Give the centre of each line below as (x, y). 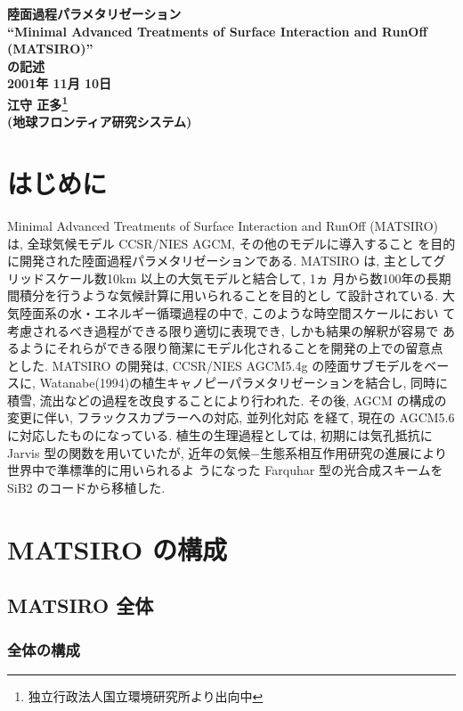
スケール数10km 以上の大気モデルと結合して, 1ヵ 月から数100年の (235, 278)
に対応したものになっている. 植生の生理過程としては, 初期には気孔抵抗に (220, 435)
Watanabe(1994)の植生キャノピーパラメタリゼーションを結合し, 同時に (244, 383)
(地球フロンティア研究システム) (100, 122)
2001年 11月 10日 (60, 83)
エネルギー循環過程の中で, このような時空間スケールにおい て (275, 312)
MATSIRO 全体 (81, 605)
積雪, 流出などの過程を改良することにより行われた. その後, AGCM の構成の (227, 400)
